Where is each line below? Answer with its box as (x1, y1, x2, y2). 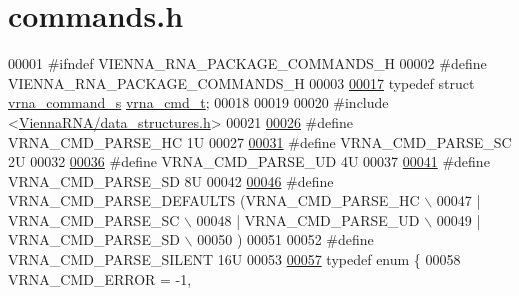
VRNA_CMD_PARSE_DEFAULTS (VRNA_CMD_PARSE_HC (8, 190, 420, 211)
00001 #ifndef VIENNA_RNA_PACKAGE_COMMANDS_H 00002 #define (8, 53, 487, 74)
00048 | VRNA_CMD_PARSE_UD (196, 209, 420, 230)
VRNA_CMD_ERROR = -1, (8, 268, 192, 289)
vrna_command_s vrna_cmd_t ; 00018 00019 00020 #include (8, 92, 389, 113)
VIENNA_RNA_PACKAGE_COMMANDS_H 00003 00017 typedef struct (8, 72, 475, 93)
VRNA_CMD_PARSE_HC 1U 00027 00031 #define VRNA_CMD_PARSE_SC (8, 131, 512, 152)
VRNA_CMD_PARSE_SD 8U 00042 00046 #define (8, 170, 334, 191)
